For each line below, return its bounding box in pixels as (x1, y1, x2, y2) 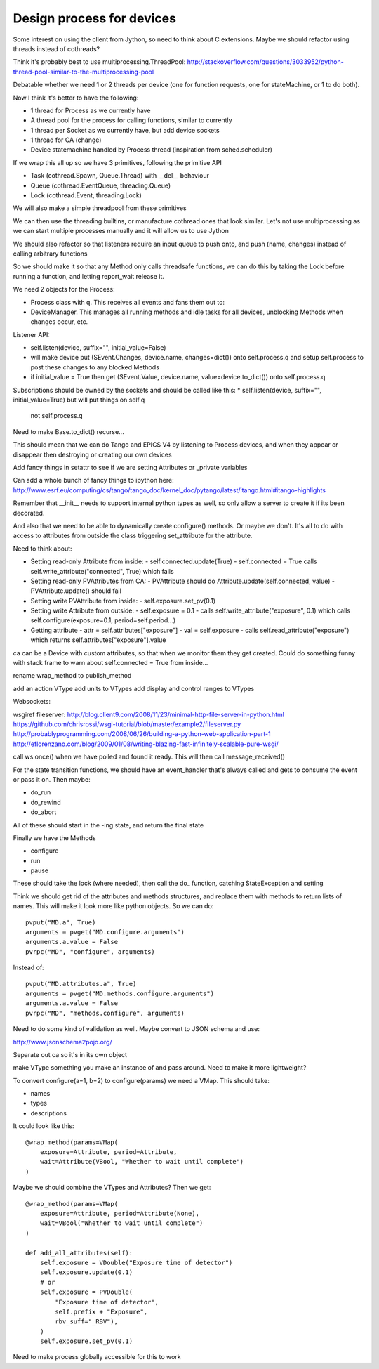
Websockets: (13, 697, 51, 706)
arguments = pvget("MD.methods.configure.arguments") (25, 989, 214, 997)
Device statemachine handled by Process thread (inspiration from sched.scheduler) (30, 145, 273, 154)
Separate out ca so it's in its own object (13, 1050, 128, 1059)
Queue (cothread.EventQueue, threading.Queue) (30, 181, 171, 190)
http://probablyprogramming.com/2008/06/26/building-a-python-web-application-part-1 (13, 730, 271, 738)
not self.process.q (30, 412, 84, 420)
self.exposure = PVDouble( (39, 1288, 133, 1296)
